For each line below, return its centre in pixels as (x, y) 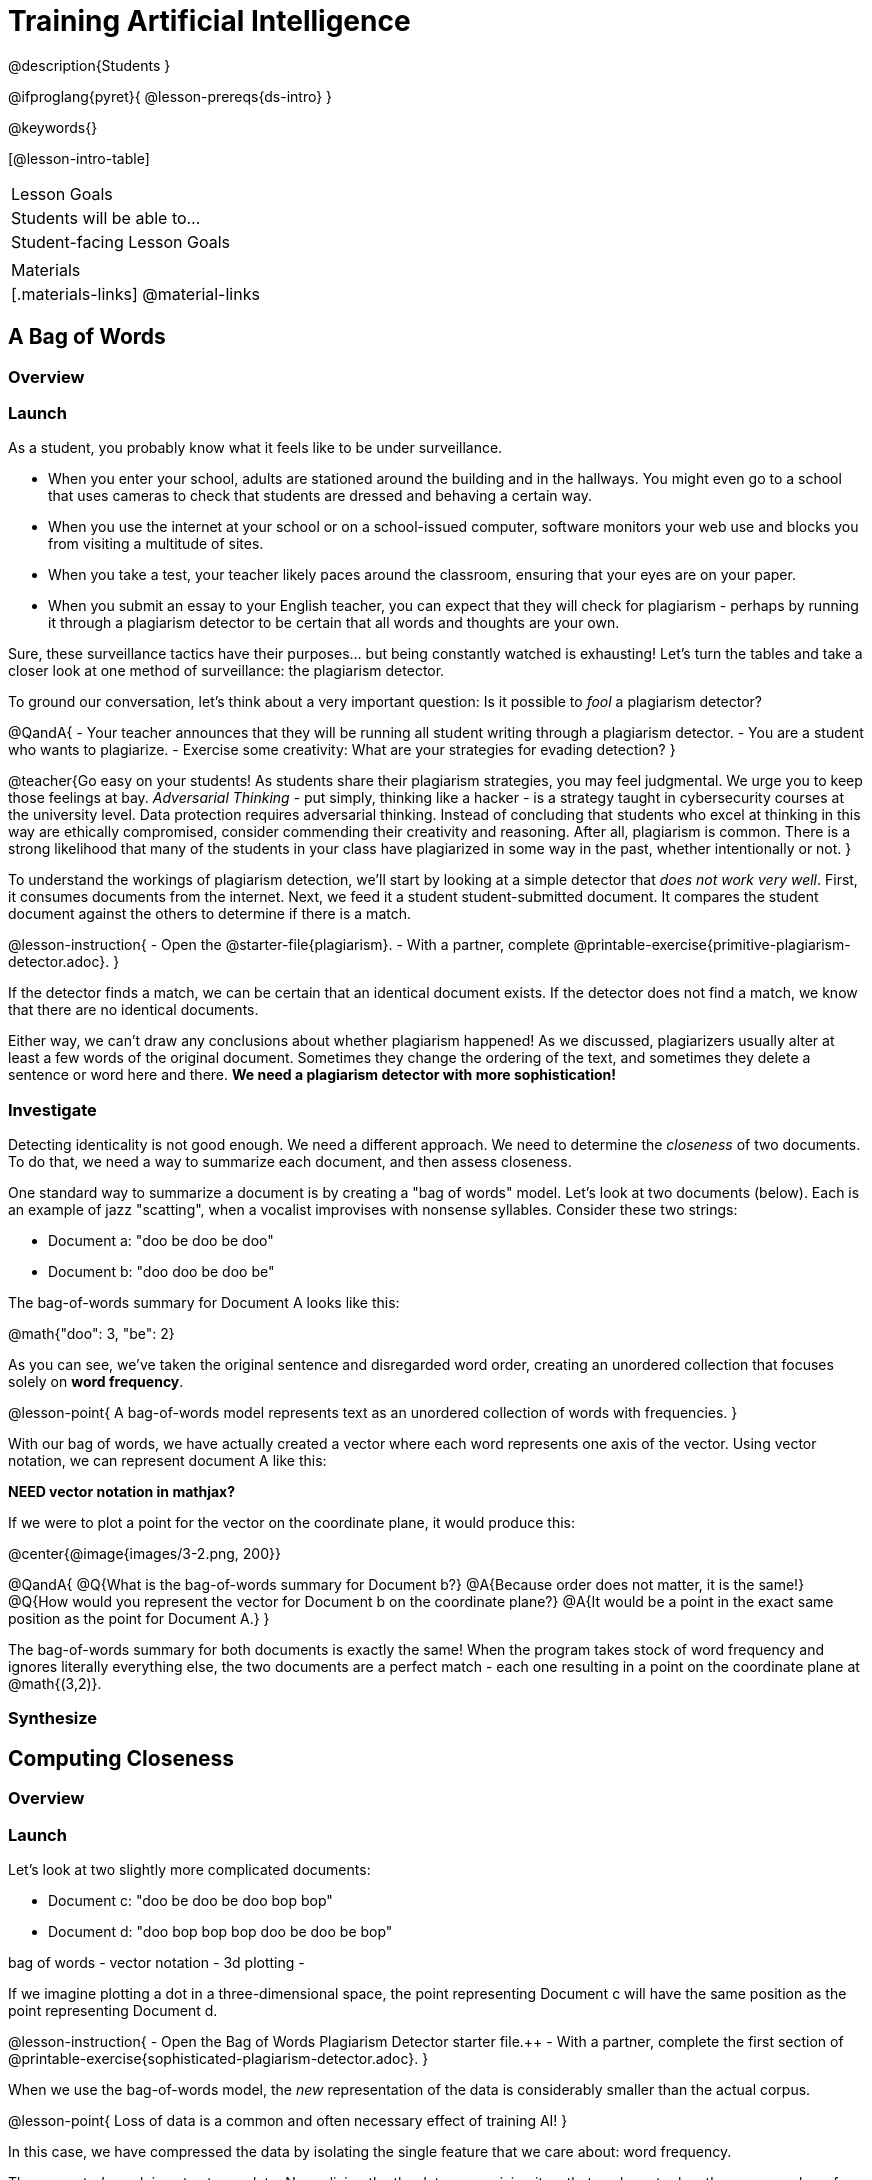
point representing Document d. (113, 2011)
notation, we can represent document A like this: (167, 1461)
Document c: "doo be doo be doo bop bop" (190, 1901)
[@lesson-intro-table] (79, 158)
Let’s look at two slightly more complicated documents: (189, 1870)
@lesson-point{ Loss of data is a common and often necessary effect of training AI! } (288, 2121)
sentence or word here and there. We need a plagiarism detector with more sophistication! (312, 1075)
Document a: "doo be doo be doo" (161, 1241)
